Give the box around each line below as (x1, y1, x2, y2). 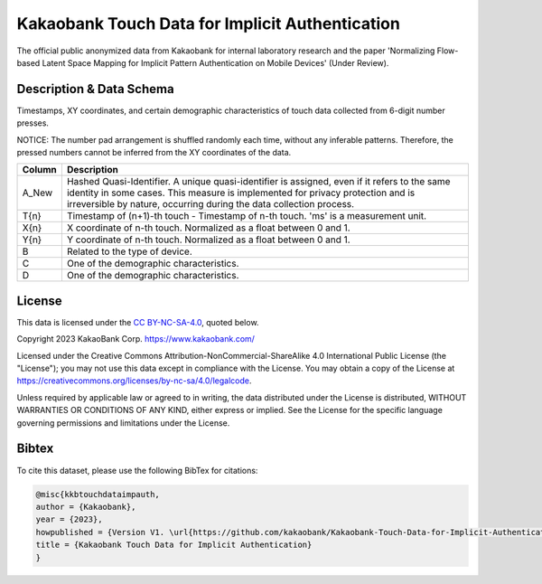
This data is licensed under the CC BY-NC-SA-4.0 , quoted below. (16, 316, 259, 327)
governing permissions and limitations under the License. (16, 417, 230, 429)
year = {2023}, (35, 514, 103, 524)
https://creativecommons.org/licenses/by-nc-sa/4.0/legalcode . (16, 375, 252, 386)
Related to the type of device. (66, 245, 193, 258)
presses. (16, 118, 50, 128)
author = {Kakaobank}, (35, 502, 136, 512)
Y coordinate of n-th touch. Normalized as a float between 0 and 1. (66, 233, 351, 246)
